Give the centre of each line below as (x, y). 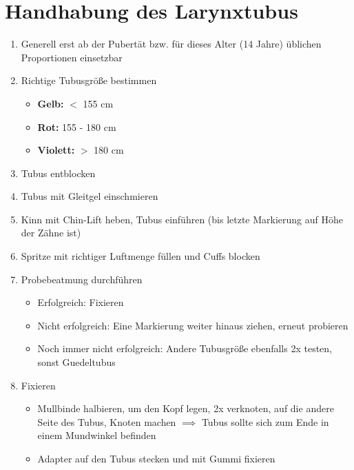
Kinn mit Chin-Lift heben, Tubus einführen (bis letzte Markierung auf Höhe (182, 219)
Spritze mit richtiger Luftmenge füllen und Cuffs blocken (140, 256)
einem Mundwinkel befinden (97, 435)
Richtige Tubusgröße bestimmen (89, 80)
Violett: (56, 150)
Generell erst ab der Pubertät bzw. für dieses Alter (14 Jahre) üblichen (171, 44)
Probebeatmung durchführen (82, 279)
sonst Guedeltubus (76, 362)
